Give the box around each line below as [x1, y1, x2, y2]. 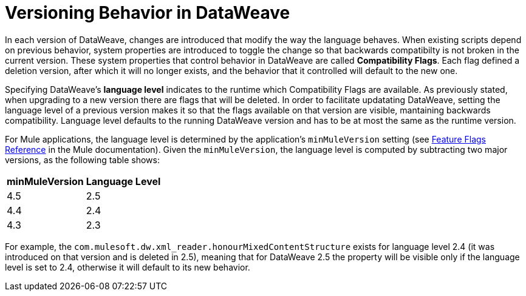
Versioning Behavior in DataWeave [5, 2, 290, 23]
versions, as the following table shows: [5, 154, 160, 165]
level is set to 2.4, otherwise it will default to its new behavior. [5, 261, 250, 272]
